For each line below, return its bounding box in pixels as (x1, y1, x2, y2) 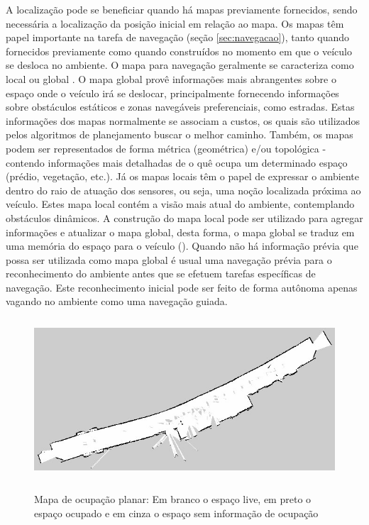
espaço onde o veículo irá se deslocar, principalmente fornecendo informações (6, 85, 339, 100)
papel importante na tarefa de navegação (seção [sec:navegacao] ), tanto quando (6, 30, 350, 45)
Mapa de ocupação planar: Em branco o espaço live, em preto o (34, 492, 312, 507)
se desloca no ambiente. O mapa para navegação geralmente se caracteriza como (6, 57, 354, 72)
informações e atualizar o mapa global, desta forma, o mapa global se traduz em (6, 224, 355, 239)
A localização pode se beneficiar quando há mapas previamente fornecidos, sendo (6, 2, 358, 16)
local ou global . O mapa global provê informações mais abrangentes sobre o (6, 71, 336, 86)
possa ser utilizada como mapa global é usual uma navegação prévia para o (6, 252, 332, 267)
